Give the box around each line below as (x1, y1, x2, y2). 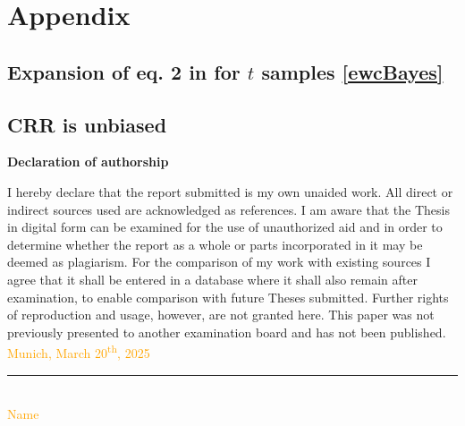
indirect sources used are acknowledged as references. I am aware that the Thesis (7, 200, 450, 218)
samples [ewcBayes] (261, 57, 444, 85)
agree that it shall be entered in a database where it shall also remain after (7, 269, 418, 288)
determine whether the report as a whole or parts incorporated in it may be (7, 234, 423, 253)
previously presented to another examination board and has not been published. (7, 322, 446, 341)
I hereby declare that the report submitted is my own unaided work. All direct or (7, 182, 453, 200)
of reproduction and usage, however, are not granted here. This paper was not (7, 305, 435, 324)
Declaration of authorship (7, 152, 169, 171)
